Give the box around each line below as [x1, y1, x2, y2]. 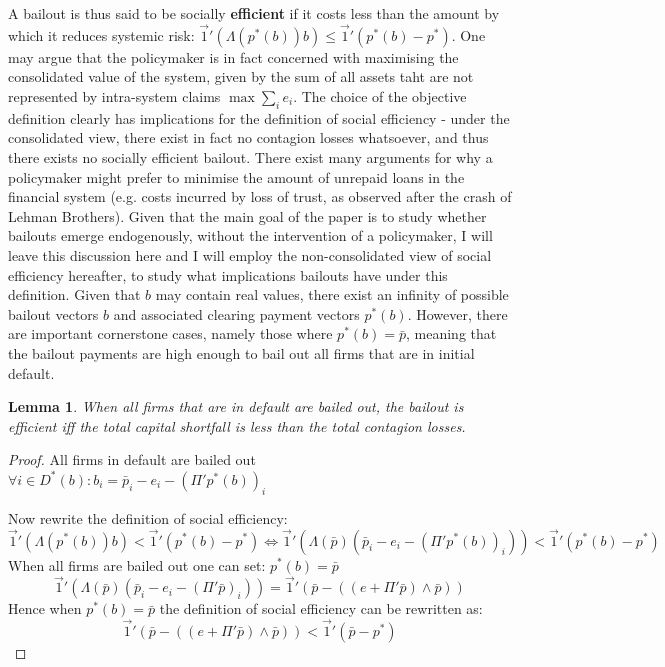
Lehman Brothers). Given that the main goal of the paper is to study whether [8, 205, 487, 226]
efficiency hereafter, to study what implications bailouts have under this [8, 264, 448, 285]
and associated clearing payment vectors [113, 303, 360, 324]
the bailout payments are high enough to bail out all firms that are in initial [8, 342, 475, 363]
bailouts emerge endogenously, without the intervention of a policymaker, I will [8, 225, 493, 246]
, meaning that [406, 323, 497, 344]
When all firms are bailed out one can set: [8, 554, 266, 575]
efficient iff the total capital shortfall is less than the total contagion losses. [8, 415, 466, 436]
